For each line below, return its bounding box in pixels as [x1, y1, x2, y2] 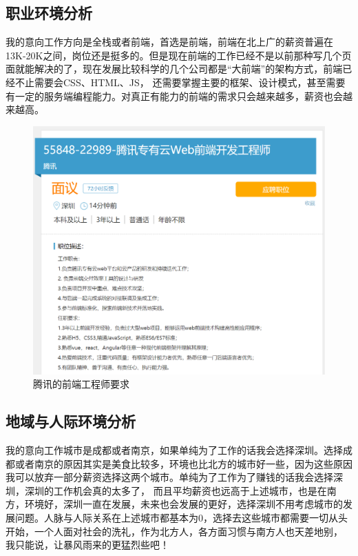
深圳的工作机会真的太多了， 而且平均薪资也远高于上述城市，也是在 [24, 483, 327, 497]
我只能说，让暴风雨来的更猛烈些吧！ [6, 537, 169, 552]
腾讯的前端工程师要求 [33, 377, 129, 391]
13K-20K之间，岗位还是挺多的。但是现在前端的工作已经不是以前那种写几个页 [6, 48, 352, 62]
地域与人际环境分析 [6, 410, 136, 432]
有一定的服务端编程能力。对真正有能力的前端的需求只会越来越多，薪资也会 [6, 88, 343, 103]
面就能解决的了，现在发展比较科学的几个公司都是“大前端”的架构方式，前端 [6, 61, 343, 76]
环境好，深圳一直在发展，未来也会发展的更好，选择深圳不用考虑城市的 [24, 497, 343, 511]
